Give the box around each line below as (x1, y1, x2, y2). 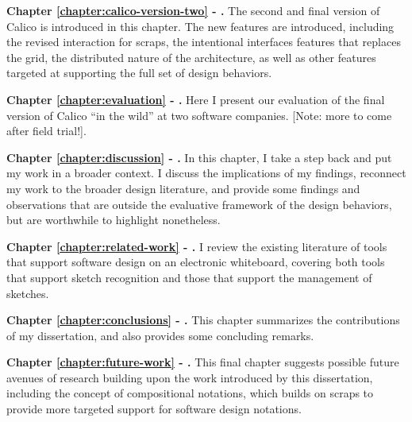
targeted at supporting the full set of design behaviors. (6, 64, 272, 81)
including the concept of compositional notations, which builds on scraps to (6, 385, 374, 401)
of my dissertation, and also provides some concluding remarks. (6, 327, 314, 343)
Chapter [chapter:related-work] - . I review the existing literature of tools (6, 238, 387, 254)
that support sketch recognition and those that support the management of (6, 269, 372, 285)
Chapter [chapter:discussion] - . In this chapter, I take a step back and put (6, 149, 392, 165)
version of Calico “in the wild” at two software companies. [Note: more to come (6, 106, 392, 123)
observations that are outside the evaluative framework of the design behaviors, (6, 196, 392, 212)
